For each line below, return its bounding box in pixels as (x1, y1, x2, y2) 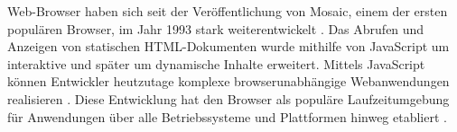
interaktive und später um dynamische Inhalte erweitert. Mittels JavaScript (7, 54, 425, 73)
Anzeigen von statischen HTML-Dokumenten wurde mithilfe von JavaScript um (7, 37, 450, 56)
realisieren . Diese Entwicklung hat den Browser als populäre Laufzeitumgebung (7, 89, 450, 108)
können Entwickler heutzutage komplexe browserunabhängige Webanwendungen (7, 72, 450, 91)
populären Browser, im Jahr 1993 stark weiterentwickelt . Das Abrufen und (7, 19, 424, 38)
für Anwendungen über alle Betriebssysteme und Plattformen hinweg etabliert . (7, 107, 447, 126)
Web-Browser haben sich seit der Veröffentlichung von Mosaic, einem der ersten (7, 2, 448, 20)
